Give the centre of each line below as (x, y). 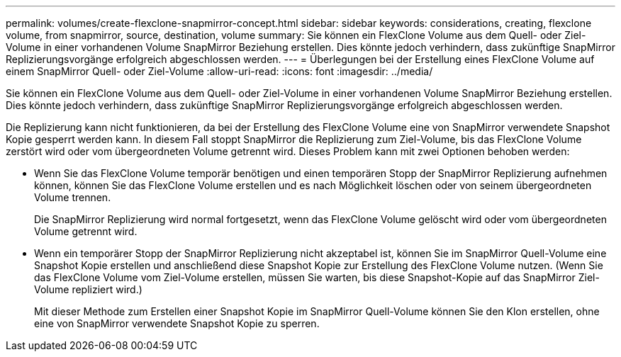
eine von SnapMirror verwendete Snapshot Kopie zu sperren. (177, 323)
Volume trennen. (73, 197)
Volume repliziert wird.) (88, 289)
